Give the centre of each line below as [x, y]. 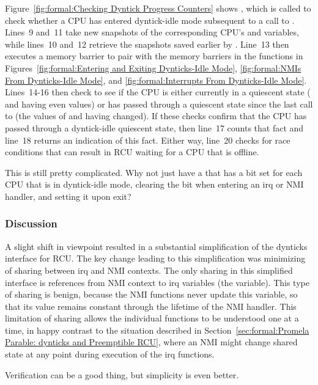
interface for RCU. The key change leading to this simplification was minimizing [155, 258]
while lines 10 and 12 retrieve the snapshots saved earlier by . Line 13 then [147, 44]
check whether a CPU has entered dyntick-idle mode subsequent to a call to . [150, 20]
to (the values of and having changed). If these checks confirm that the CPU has [156, 116]
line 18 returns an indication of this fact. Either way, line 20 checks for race [148, 140]
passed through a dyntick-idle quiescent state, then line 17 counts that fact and [154, 127]
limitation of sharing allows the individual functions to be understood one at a [152, 318]
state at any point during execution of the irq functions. [110, 354]
